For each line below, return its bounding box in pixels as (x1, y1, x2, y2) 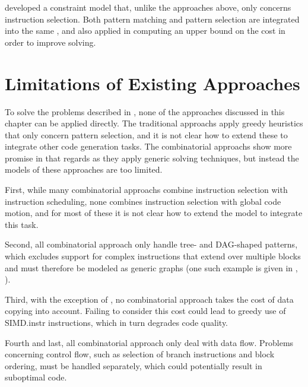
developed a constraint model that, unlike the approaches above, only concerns (5, 1, 291, 13)
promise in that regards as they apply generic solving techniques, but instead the (5, 151, 299, 164)
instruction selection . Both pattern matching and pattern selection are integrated (5, 12, 300, 25)
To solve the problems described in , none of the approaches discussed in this (5, 105, 285, 118)
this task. (5, 218, 39, 230)
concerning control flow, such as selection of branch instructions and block (5, 348, 275, 360)
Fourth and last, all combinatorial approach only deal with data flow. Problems (5, 336, 294, 348)
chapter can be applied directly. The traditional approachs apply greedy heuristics (5, 117, 303, 129)
